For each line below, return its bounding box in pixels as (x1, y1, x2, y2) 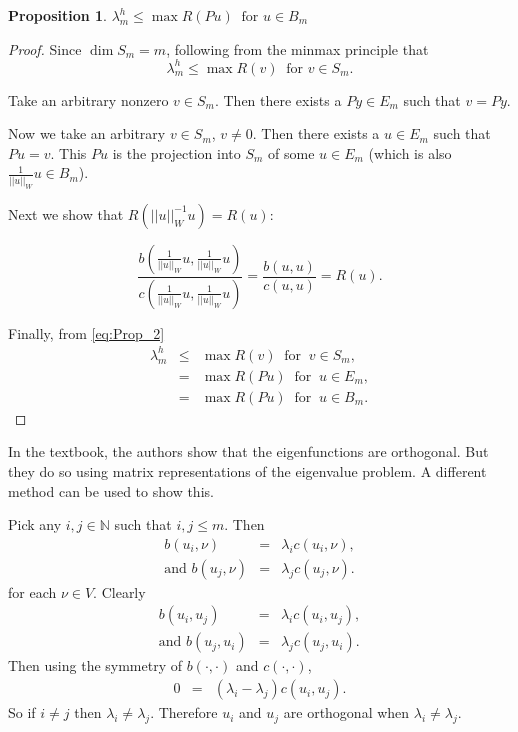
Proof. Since (8, 38, 82, 59)
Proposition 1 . (8, 5, 107, 25)
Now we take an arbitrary (8, 123, 166, 144)
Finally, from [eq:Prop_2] (8, 322, 165, 343)
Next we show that (8, 203, 124, 224)
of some (268, 142, 315, 163)
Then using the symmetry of (8, 655, 183, 676)
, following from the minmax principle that (166, 38, 429, 59)
